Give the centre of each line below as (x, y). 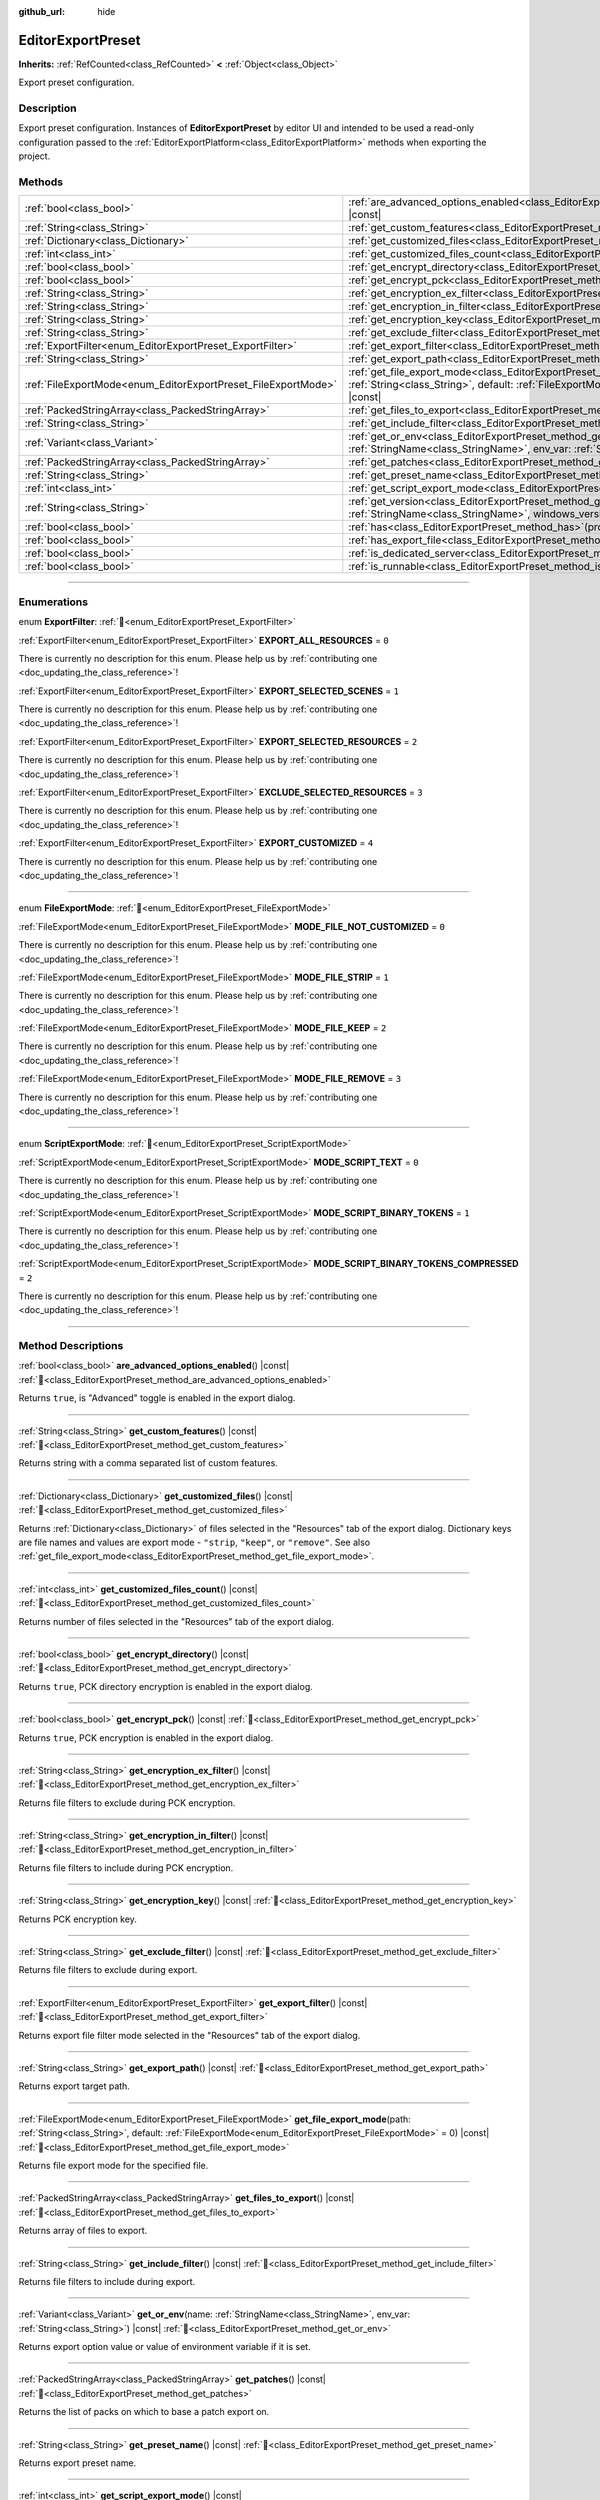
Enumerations (53, 602)
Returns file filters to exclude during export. (108, 1970)
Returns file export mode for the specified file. (113, 2165)
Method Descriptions (71, 1346)
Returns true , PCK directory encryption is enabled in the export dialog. (166, 1686)
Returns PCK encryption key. (77, 1919)
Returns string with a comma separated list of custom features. (148, 1463)
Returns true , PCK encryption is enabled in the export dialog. (146, 1737)
